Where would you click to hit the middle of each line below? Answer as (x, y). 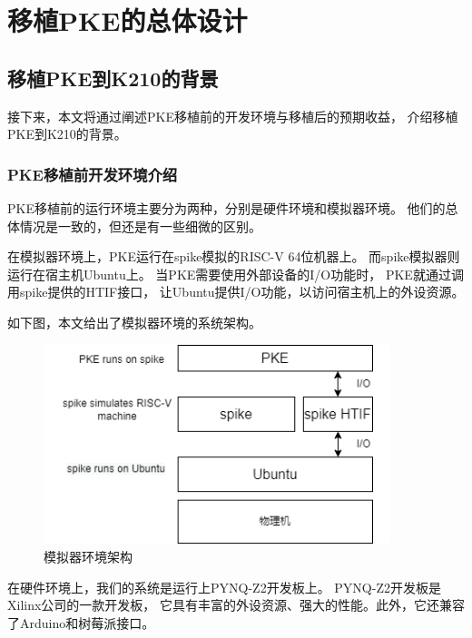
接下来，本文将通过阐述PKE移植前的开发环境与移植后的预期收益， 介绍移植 (233, 116)
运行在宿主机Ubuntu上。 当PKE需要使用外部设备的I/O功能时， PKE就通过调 (236, 274)
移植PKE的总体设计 (128, 20)
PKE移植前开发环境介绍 (93, 174)
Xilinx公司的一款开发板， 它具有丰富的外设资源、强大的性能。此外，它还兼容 (236, 605)
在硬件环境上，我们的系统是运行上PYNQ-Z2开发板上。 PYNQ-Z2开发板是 (224, 587)
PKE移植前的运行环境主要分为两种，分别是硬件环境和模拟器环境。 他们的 (226, 207)
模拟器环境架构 (88, 556)
